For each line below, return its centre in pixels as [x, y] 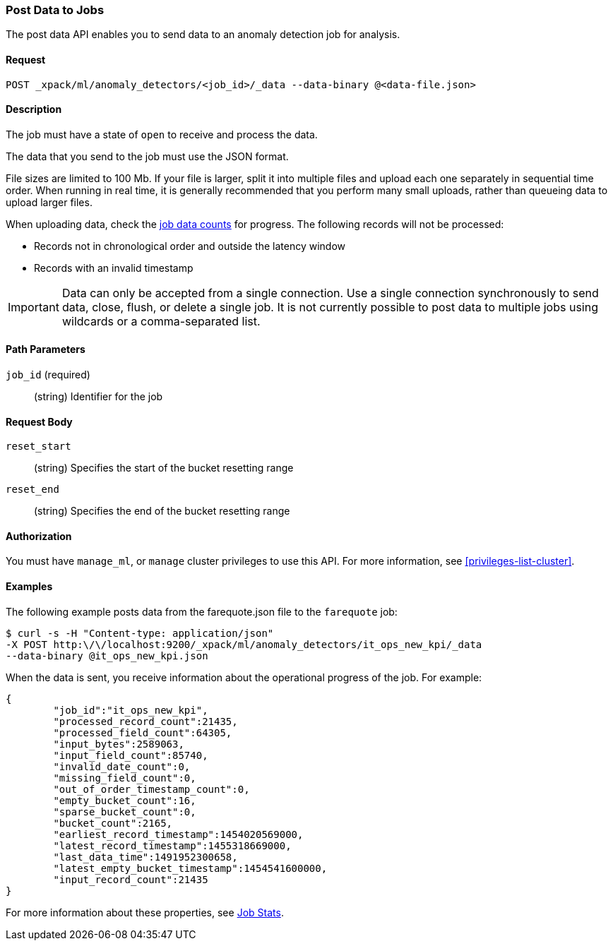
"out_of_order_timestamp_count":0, [151, 789]
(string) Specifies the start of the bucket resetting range [164, 468]
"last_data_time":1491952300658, [145, 857]
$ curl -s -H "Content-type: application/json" [140, 633]
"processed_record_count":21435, [145, 721]
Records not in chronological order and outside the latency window [190, 246]
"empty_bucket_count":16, [125, 800]
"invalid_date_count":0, [122, 766]
